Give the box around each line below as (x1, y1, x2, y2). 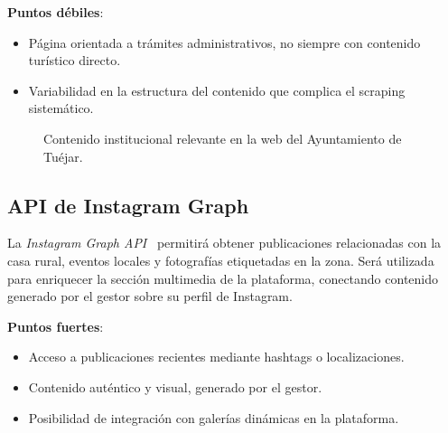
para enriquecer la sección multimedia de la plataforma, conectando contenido (7, 268, 439, 287)
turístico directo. (28, 51, 121, 70)
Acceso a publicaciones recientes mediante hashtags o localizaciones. (28, 347, 405, 366)
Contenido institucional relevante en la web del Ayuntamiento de (43, 128, 402, 147)
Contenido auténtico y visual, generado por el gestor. (28, 377, 322, 396)
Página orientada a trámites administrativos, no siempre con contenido (28, 33, 421, 52)
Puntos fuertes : (7, 316, 104, 335)
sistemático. (28, 99, 94, 118)
